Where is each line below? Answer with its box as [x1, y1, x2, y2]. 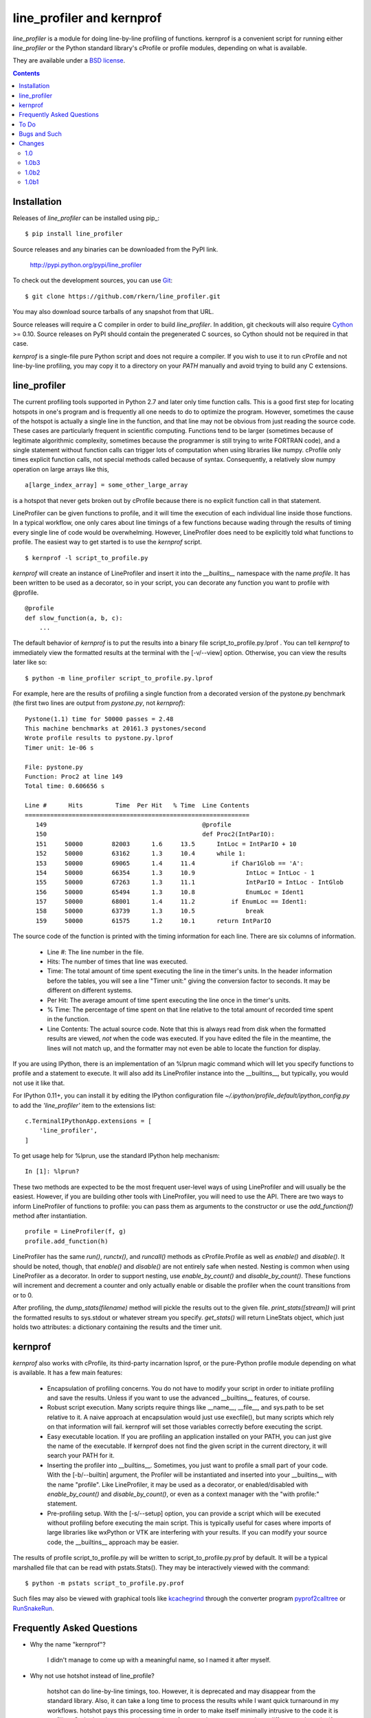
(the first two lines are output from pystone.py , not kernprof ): [12, 699, 185, 707]
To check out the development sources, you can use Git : [12, 276, 173, 285]
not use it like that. [12, 1079, 65, 1087]
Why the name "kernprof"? [30, 1640, 106, 1649]
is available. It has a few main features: [12, 1368, 123, 1377]
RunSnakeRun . [12, 1604, 54, 1612]
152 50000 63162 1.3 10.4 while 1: [35, 849, 247, 858]
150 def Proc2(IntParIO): [35, 830, 275, 838]
